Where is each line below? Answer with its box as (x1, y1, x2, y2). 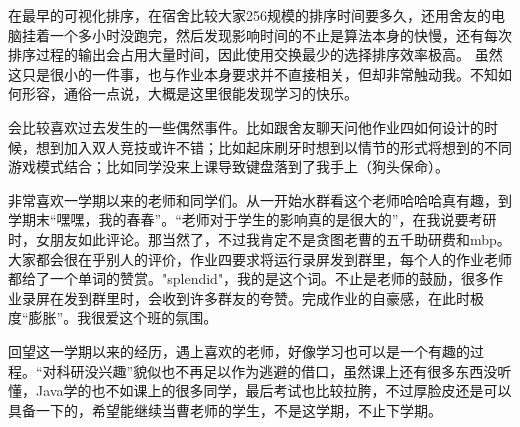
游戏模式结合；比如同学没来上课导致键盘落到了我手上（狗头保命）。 (8, 156, 449, 177)
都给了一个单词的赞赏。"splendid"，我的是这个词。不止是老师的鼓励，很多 (8, 268, 490, 289)
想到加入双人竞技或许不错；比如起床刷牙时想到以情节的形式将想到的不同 (35, 136, 512, 157)
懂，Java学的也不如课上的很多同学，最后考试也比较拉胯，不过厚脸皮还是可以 (8, 380, 512, 401)
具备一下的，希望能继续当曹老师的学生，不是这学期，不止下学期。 (8, 399, 442, 420)
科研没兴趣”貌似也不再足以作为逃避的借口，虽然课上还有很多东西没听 (56, 360, 512, 381)
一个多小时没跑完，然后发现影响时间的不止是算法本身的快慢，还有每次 (49, 24, 512, 45)
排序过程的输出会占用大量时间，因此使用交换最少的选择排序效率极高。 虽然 (8, 44, 503, 65)
